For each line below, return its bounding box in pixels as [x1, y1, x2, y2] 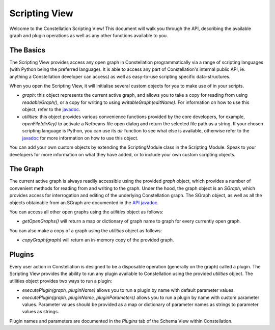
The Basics [9, 46, 46, 54]
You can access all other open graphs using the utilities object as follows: [9, 209, 163, 215]
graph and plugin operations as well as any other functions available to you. [9, 32, 168, 38]
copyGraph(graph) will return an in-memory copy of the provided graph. [22, 237, 174, 243]
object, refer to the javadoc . [22, 106, 80, 113]
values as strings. [22, 309, 60, 315]
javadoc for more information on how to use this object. [22, 135, 139, 141]
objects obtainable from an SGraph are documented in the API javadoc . [9, 199, 159, 206]
